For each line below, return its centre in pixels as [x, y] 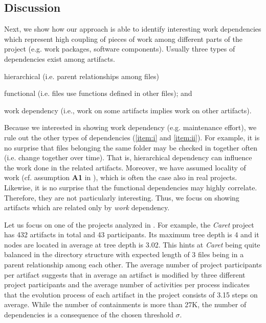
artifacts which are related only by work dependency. [87, 207]
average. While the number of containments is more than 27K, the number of [125, 304]
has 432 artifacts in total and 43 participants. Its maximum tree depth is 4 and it [132, 234]
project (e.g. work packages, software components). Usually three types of [120, 49]
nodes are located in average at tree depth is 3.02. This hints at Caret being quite [132, 244]
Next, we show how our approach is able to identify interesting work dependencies [133, 29]
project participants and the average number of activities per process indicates [127, 284]
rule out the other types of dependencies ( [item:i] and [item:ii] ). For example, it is [132, 137]
